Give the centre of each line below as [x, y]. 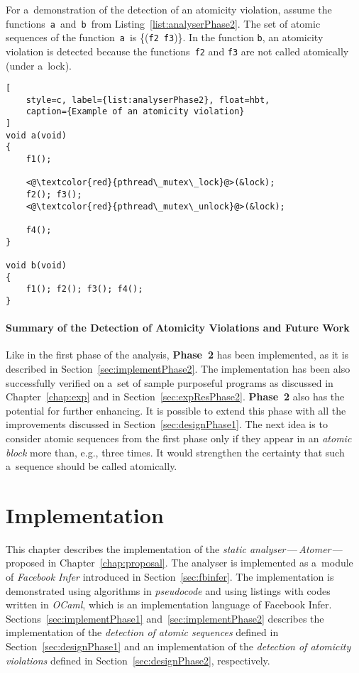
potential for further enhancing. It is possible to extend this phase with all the [176, 410]
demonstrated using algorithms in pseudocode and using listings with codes [168, 590]
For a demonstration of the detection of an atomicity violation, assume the [169, 9]
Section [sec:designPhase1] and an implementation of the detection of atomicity [178, 646]
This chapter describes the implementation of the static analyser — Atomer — [174, 548]
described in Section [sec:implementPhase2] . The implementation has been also [178, 369]
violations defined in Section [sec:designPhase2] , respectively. [138, 660]
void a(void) [36, 135]
